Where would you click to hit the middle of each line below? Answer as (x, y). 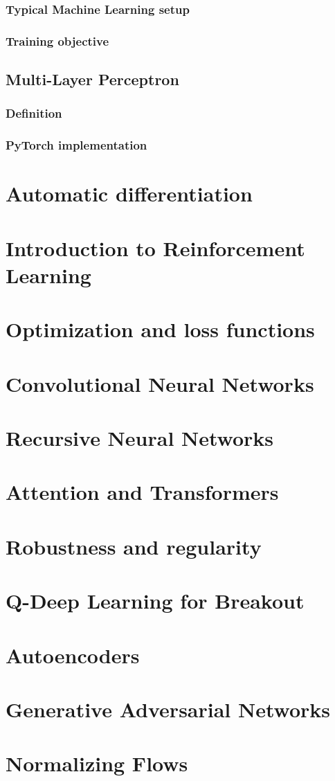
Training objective (57, 41)
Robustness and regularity (134, 546)
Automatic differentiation (129, 194)
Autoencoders (73, 655)
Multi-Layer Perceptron (92, 79)
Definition (34, 113)
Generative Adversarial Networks (168, 709)
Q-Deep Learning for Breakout (155, 601)
